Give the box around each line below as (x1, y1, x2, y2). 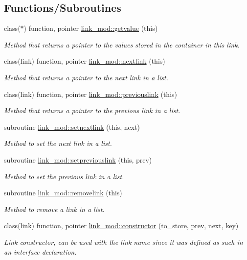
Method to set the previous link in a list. (4, 171, 124, 181)
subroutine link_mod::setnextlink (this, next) (4, 121, 140, 132)
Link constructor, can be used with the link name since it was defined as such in (4, 236, 243, 247)
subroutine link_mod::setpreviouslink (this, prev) (4, 154, 152, 165)
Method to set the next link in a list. (4, 138, 112, 148)
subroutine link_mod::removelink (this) (4, 188, 122, 198)
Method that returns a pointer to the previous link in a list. (4, 105, 180, 116)
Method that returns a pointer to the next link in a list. (4, 72, 168, 82)
